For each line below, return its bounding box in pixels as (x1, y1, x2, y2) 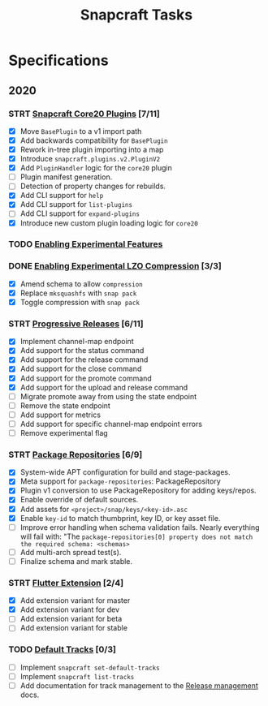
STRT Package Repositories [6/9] (8, 449, 143, 460)
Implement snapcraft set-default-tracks (19, 662, 160, 672)
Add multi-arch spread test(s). (19, 547, 122, 557)
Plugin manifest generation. (19, 172, 113, 182)
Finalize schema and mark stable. (19, 556, 132, 566)
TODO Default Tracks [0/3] (8, 644, 116, 655)
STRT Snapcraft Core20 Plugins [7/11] (8, 108, 160, 119)
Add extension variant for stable (19, 623, 128, 633)
